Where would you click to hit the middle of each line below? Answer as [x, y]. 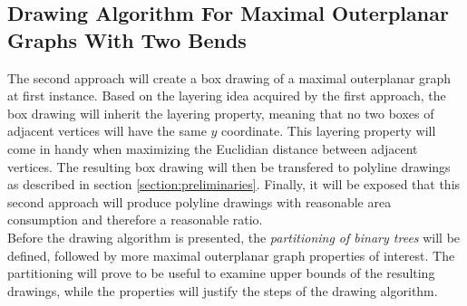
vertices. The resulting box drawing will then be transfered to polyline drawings [229, 166]
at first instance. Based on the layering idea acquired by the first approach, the [227, 96]
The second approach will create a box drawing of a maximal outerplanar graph [229, 77]
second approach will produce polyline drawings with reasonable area [199, 201]
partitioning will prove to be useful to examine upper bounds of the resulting [221, 273]
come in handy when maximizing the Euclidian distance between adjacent [213, 148]
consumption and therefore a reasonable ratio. [135, 220]
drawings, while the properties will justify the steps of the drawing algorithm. [223, 290]
